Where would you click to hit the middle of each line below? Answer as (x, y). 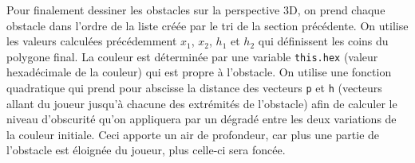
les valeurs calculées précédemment (92, 41)
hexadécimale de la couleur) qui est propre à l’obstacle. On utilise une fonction (199, 72)
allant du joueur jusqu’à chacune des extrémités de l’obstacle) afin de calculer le (202, 103)
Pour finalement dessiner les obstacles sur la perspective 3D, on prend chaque (196, 10)
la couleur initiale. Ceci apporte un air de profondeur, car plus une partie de (193, 134)
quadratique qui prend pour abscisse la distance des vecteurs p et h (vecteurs (194, 88)
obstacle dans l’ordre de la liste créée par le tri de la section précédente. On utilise (207, 25)
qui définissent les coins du (323, 41)
